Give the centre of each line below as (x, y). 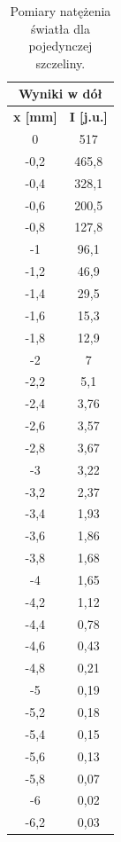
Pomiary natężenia (60, 11)
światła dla (60, 28)
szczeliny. (60, 63)
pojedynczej (60, 46)
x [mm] (35, 117)
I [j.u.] (88, 117)
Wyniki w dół (60, 94)
